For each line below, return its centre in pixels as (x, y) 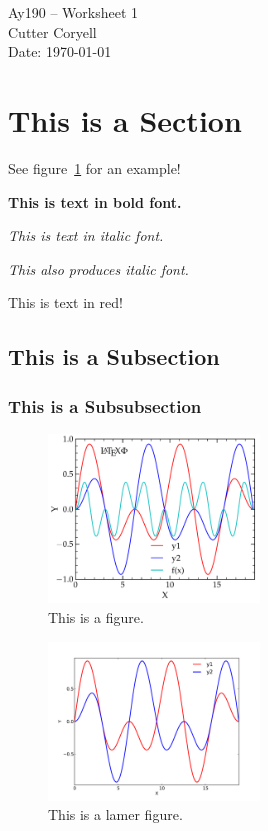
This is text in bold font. (95, 201)
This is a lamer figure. (115, 814)
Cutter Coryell (52, 31)
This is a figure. (96, 617)
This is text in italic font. (86, 235)
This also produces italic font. (98, 268)
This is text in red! (65, 302)
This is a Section (125, 119)
